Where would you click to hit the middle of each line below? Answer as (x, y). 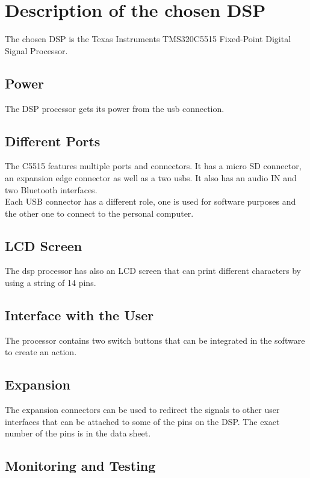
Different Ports (53, 141)
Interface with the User (79, 315)
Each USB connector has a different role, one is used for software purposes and (150, 201)
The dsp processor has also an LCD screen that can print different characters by (153, 271)
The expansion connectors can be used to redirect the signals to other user (142, 410)
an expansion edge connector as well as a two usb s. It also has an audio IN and (151, 177)
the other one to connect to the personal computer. (99, 213)
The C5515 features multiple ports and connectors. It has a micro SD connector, (153, 166)
